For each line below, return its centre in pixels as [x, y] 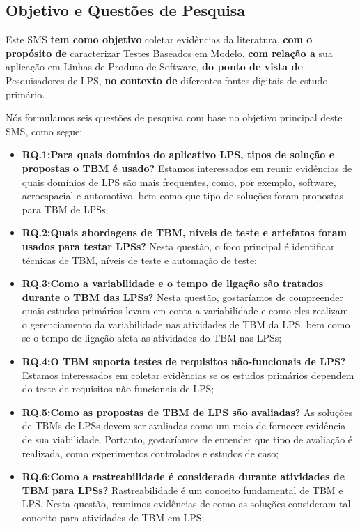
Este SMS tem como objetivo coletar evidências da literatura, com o [159, 39]
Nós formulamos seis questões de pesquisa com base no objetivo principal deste [174, 117]
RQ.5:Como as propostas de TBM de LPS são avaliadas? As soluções [187, 412]
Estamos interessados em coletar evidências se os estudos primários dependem [188, 375]
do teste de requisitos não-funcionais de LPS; [118, 389]
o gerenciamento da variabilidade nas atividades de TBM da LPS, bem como [186, 324]
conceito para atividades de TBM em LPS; [113, 517]
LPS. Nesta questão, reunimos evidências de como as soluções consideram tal [186, 504]
